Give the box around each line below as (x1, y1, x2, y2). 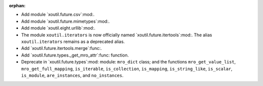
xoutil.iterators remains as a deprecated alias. (21, 39, 125, 44)
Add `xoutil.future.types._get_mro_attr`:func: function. (21, 52, 129, 58)
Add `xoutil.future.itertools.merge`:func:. (21, 45, 102, 51)
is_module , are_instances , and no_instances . (21, 72, 124, 78)
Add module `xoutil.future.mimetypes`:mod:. (21, 18, 110, 24)
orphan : (9, 3, 26, 8)
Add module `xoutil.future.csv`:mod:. (21, 12, 95, 17)
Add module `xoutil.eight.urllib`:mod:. (21, 25, 96, 31)
